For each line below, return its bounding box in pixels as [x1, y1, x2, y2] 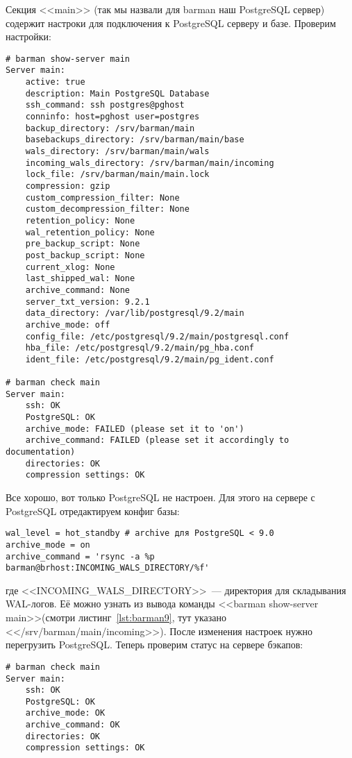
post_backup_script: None [25, 250, 145, 260]
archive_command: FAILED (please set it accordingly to [25, 435, 290, 446]
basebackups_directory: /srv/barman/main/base [25, 135, 244, 145]
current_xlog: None [25, 262, 115, 272]
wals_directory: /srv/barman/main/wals [25, 146, 210, 157]
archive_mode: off [25, 319, 110, 330]
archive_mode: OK [25, 708, 106, 718]
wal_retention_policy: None [25, 227, 155, 237]
